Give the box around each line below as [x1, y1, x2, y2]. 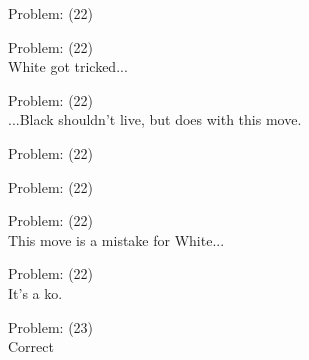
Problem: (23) [8, 316, 94, 337]
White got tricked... [8, 56, 128, 77]
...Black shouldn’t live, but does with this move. [8, 109, 302, 130]
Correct [8, 336, 54, 357]
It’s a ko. [8, 282, 63, 303]
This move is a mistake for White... [8, 229, 225, 250]
